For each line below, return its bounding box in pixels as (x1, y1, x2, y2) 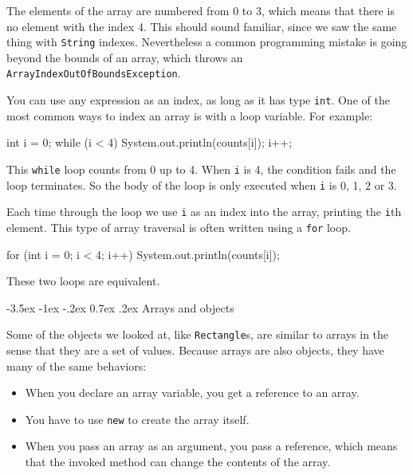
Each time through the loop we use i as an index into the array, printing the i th (6, 203, 402, 220)
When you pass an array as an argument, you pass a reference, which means (25, 438, 398, 454)
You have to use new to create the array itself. (25, 410, 250, 427)
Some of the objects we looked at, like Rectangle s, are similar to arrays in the (6, 326, 389, 343)
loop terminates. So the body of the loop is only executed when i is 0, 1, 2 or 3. (6, 176, 397, 193)
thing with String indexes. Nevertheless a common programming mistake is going (6, 33, 407, 50)
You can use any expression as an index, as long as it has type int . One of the (6, 92, 390, 108)
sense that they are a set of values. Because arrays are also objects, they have (6, 342, 384, 358)
